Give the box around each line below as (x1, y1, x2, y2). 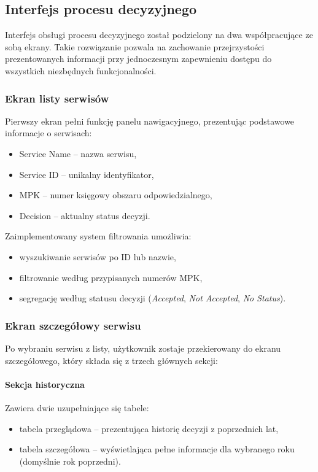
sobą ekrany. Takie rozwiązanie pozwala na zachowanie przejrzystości (5, 40, 265, 53)
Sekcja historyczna (5, 377, 85, 390)
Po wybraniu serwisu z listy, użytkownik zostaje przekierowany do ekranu (5, 341, 281, 354)
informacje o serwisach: (5, 126, 92, 139)
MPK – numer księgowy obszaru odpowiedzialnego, (19, 188, 212, 201)
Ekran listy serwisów (5, 90, 109, 106)
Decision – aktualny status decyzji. (19, 209, 150, 222)
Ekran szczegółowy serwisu (5, 317, 141, 333)
